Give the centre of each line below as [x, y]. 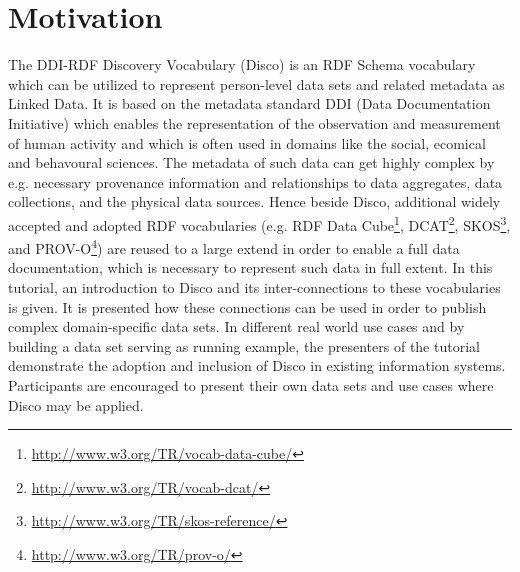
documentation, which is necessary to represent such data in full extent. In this [250, 267]
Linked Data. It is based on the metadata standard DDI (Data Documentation [249, 103]
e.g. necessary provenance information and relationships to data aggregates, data [255, 181]
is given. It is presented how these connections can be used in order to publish [247, 306]
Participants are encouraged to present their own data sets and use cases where [251, 384]
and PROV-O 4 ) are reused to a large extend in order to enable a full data [234, 246]
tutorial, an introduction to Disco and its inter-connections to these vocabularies [254, 286]
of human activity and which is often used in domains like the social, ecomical [247, 142]
